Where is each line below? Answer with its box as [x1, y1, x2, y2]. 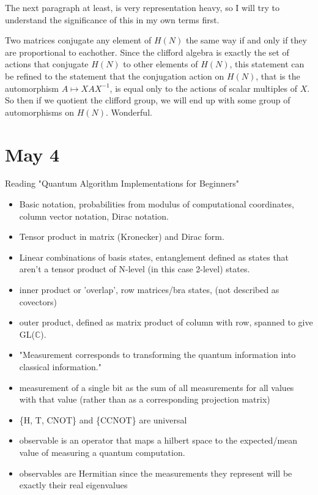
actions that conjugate [5, 58, 89, 70]
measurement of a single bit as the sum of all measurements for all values [19, 381, 294, 393]
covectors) [19, 295, 57, 308]
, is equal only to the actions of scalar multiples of [109, 81, 297, 94]
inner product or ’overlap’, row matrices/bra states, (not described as [19, 283, 279, 296]
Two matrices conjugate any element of [5, 34, 152, 47]
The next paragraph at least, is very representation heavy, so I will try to [5, 1, 279, 13]
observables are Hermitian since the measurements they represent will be [19, 466, 292, 479]
